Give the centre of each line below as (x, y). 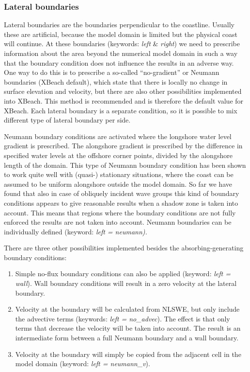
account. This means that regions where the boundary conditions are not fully (120, 212)
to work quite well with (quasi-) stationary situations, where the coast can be (119, 174)
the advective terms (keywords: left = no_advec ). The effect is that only (123, 318)
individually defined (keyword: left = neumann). (76, 231)
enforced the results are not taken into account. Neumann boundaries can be (118, 222)
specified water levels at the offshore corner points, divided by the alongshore (118, 155)
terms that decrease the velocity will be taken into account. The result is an (128, 328)
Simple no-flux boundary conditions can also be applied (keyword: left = (123, 274)
